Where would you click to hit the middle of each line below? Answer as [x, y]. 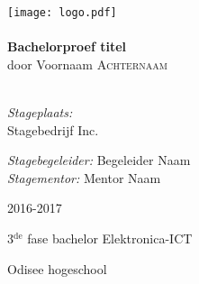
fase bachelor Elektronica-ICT [110, 238]
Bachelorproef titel [67, 46]
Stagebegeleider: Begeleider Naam [99, 160]
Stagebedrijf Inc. [53, 129]
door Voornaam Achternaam [87, 64]
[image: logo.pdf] [62, 13]
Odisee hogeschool [57, 268]
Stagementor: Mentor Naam [84, 177]
